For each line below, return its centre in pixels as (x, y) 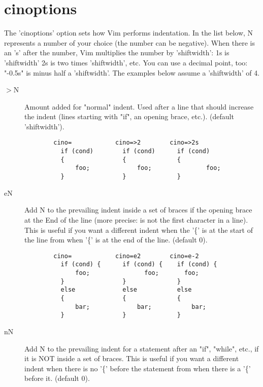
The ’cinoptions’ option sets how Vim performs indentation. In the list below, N (129, 33)
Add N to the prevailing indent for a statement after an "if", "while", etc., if (142, 348)
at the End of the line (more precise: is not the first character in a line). (136, 219)
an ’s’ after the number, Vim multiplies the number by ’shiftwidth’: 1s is (117, 52)
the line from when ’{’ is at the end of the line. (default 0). (116, 240)
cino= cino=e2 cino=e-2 (126, 256)
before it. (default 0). (57, 378)
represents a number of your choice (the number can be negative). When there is (129, 42)
